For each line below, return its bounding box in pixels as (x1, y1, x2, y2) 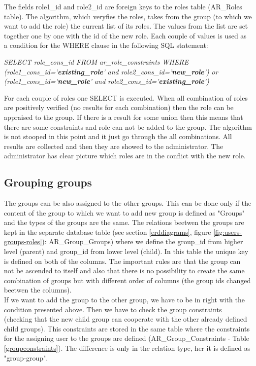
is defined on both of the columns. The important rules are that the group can (4, 256, 241, 266)
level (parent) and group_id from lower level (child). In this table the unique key (4, 246, 249, 256)
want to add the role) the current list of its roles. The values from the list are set (4, 21, 248, 31)
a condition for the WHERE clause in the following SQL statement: (4, 40, 208, 50)
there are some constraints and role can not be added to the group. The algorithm (4, 121, 252, 132)
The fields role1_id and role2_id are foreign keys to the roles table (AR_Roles (4, 1, 242, 11)
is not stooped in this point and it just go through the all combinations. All (4, 131, 232, 142)
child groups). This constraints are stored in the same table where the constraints (4, 323, 250, 333)
